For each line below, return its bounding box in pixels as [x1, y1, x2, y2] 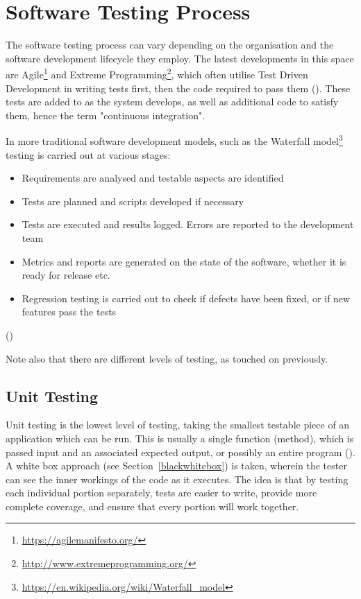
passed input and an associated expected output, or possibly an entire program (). [6, 444, 355, 459]
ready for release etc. [22, 268, 110, 282]
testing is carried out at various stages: [6, 147, 171, 162]
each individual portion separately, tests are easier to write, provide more [6, 485, 317, 500]
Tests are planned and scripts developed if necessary [22, 193, 244, 208]
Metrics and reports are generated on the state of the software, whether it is [22, 254, 346, 268]
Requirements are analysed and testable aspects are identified [22, 171, 284, 185]
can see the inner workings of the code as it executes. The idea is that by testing [6, 471, 349, 486]
